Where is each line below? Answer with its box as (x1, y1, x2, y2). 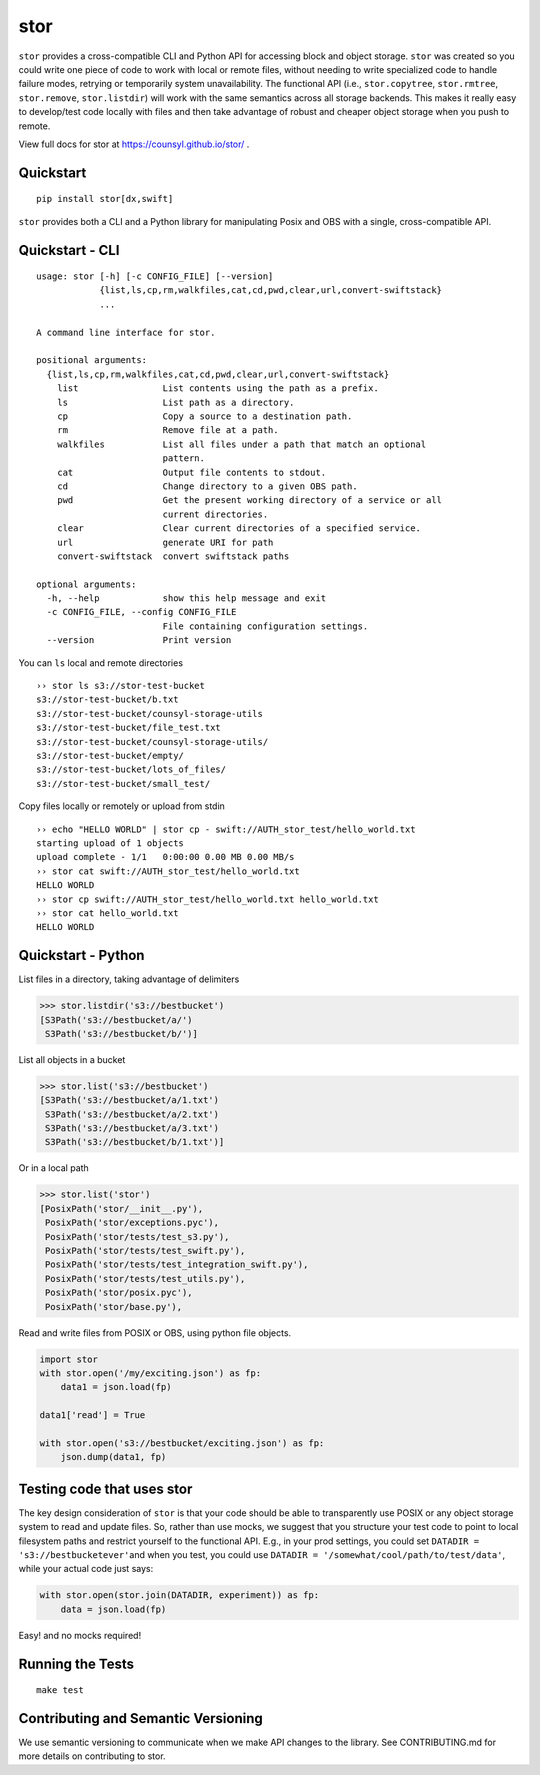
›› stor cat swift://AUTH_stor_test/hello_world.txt (36, 865, 300, 877)
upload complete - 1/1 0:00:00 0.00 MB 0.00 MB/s (36, 851, 295, 863)
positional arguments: (36, 355, 148, 366)
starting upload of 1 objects (36, 837, 185, 849)
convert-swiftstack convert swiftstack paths (56, 550, 290, 562)
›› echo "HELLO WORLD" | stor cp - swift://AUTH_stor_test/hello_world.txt (36, 823, 416, 835)
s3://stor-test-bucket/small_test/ (36, 778, 211, 789)
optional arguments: (36, 578, 137, 590)
